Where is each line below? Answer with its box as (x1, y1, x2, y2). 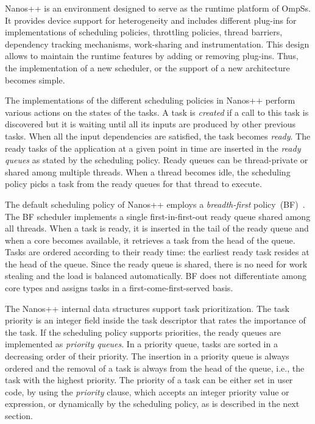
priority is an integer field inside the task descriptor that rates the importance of (5, 314, 306, 327)
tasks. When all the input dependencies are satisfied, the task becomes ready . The (5, 129, 311, 142)
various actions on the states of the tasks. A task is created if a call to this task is (5, 105, 309, 118)
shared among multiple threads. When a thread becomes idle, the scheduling (5, 165, 291, 178)
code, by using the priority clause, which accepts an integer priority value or (5, 385, 289, 398)
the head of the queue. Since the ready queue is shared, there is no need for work (5, 257, 308, 270)
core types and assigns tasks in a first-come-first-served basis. (5, 281, 233, 294)
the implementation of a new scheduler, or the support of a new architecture (5, 61, 290, 74)
